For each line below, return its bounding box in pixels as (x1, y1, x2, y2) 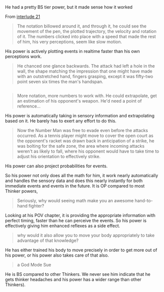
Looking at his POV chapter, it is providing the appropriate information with (5, 212, 156, 218)
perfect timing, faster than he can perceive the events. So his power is (5, 218, 147, 224)
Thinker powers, (5, 188, 38, 194)
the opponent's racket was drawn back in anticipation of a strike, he (17, 138, 155, 144)
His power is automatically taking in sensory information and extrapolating (5, 113, 155, 119)
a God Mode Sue (17, 262, 51, 268)
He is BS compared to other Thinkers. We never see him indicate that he (5, 271, 151, 277)
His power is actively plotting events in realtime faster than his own (5, 49, 140, 54)
